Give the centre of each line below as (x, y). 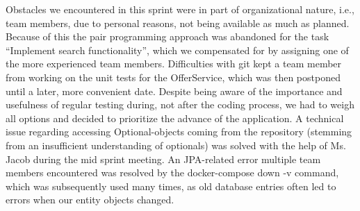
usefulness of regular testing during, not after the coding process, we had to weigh (180, 104)
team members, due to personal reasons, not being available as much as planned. (178, 23)
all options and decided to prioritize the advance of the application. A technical (175, 118)
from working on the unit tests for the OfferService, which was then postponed (173, 77)
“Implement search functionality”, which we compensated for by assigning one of (177, 50)
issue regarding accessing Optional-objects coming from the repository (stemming (179, 132)
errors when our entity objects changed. (90, 200)
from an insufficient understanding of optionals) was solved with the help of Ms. (176, 145)
